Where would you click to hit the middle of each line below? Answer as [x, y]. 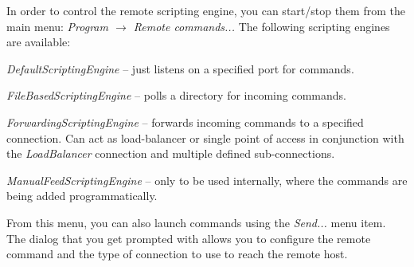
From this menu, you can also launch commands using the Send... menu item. [196, 222]
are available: [39, 42]
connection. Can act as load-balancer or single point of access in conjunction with [205, 137]
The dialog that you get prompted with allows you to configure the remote [189, 238]
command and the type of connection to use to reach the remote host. [177, 254]
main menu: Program [57, 26]
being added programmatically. [82, 196]
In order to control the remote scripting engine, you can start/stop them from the [206, 10]
